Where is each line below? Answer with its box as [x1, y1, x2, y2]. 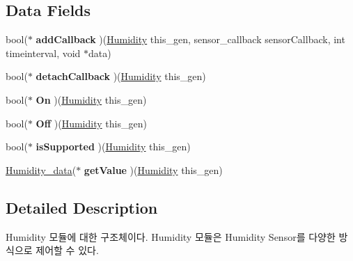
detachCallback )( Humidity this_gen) [36, 69, 206, 84]
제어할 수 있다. [36, 243, 99, 258]
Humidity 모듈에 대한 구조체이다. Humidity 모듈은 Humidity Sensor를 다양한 [6, 229, 336, 244]
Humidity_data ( [6, 162, 77, 177]
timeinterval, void [6, 45, 81, 60]
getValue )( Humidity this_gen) [84, 162, 223, 177]
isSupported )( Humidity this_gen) [36, 139, 191, 154]
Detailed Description [6, 196, 158, 218]
